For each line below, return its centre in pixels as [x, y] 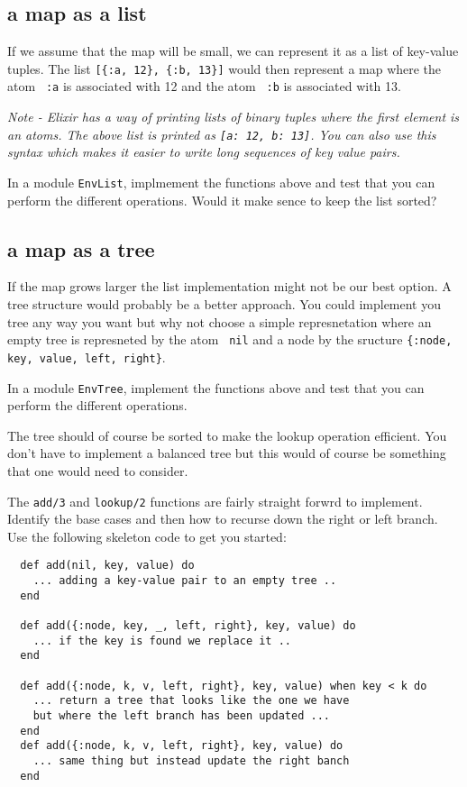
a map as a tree [81, 248]
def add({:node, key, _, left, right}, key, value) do [188, 626]
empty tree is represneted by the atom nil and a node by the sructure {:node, [230, 339]
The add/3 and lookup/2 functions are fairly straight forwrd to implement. [215, 501]
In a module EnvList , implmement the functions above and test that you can [221, 182]
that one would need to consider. [98, 470]
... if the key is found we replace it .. [162, 641]
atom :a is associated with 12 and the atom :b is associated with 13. [204, 86]
